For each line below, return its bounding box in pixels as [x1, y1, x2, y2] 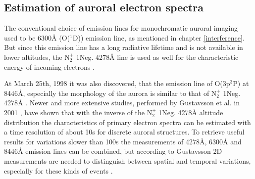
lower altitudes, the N [4, 51, 70, 62]
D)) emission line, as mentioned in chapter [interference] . [72, 32, 245, 43]
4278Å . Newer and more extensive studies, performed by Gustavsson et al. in [4, 97, 240, 108]
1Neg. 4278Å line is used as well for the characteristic [76, 51, 239, 62]
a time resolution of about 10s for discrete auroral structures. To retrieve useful [4, 127, 245, 137]
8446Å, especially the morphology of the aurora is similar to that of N [4, 88, 217, 98]
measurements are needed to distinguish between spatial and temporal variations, [4, 155, 251, 166]
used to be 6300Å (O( [4, 32, 70, 43]
